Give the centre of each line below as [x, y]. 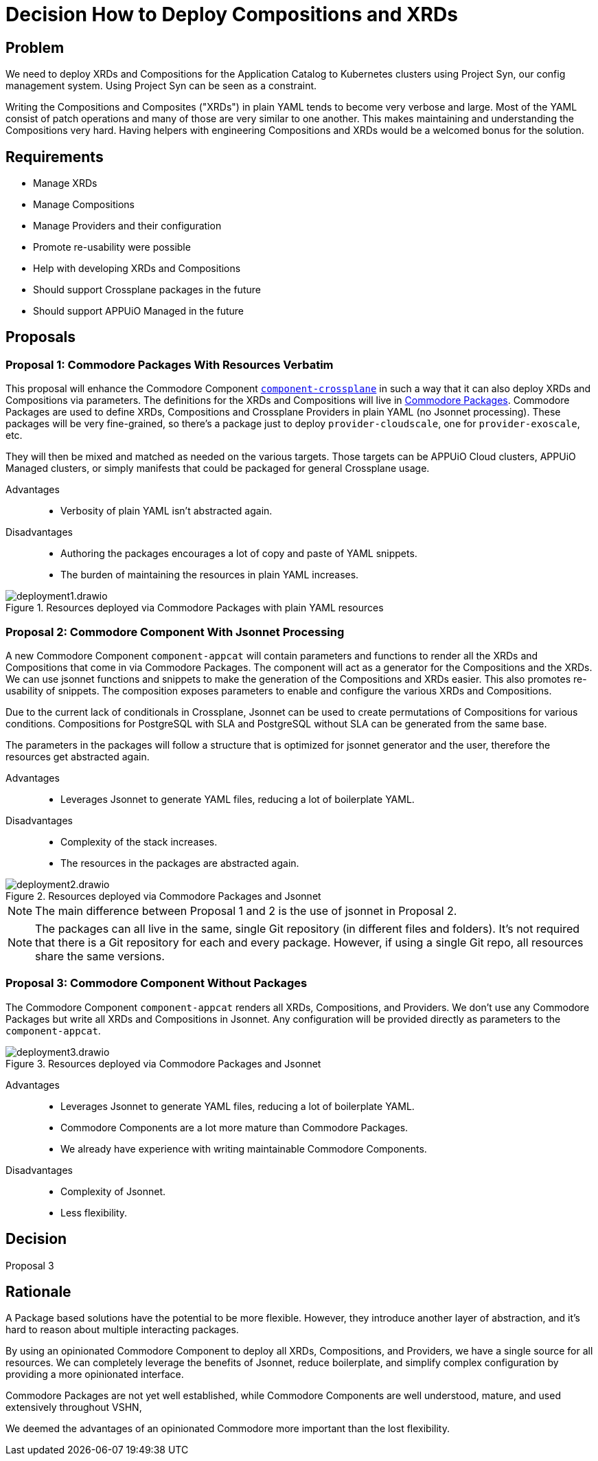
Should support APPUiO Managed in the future [139, 311]
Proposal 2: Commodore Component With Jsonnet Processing [175, 632]
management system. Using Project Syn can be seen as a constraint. [161, 86]
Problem [35, 47]
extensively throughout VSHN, [74, 1407]
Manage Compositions [84, 205]
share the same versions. [100, 956]
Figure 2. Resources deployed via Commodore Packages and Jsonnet [163, 896]
